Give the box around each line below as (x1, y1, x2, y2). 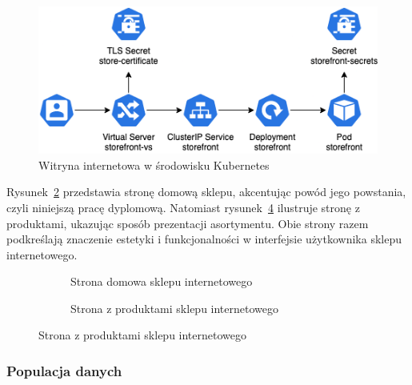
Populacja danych (6, 361, 122, 380)
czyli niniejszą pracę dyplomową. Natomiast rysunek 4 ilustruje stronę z (6, 199, 360, 215)
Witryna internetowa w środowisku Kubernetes (38, 156, 270, 173)
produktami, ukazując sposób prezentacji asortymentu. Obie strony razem (6, 215, 369, 231)
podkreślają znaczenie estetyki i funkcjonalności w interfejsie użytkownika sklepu (6, 231, 402, 247)
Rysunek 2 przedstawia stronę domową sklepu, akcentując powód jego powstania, (6, 183, 406, 200)
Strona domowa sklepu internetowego (70, 273, 253, 290)
